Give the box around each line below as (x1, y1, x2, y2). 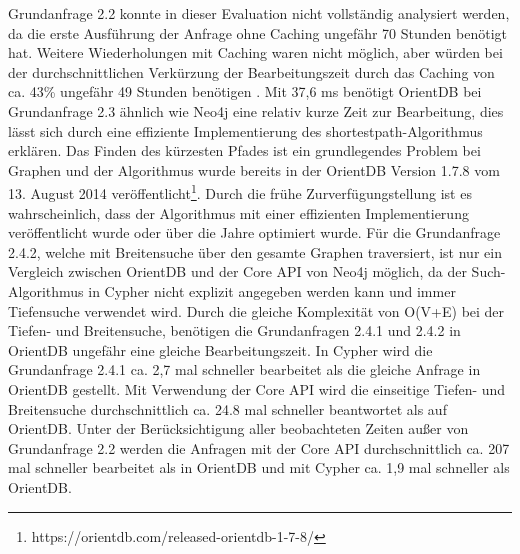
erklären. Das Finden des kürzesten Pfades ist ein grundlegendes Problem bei (8, 140, 481, 161)
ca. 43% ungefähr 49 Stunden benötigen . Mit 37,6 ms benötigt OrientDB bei (8, 81, 482, 102)
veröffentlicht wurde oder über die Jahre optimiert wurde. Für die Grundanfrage (8, 222, 501, 243)
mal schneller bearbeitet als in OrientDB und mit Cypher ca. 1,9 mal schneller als (8, 457, 510, 478)
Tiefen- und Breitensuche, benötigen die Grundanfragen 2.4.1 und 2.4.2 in (8, 320, 461, 341)
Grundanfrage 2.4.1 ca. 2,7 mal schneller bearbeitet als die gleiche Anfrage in (8, 359, 481, 380)
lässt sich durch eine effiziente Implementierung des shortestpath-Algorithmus (8, 120, 483, 141)
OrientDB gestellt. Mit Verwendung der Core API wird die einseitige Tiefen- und (8, 378, 506, 399)
